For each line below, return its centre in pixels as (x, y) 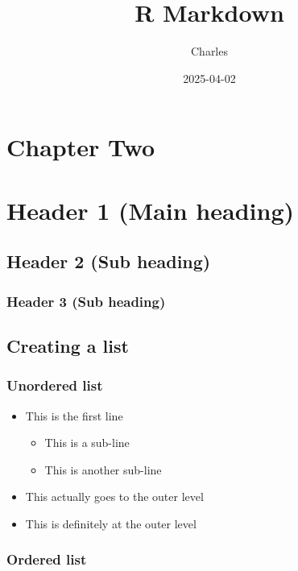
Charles (209, 51)
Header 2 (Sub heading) (109, 261)
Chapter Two (81, 147)
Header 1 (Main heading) (151, 210)
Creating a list (68, 345)
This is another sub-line (103, 469)
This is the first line (74, 415)
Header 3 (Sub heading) (86, 301)
